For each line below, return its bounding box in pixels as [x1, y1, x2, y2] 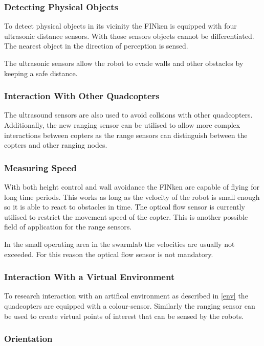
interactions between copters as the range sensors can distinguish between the [4, 129, 248, 140]
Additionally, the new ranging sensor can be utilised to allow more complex [4, 120, 240, 130]
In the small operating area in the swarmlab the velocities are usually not [4, 238, 235, 249]
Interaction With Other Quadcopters [4, 89, 160, 102]
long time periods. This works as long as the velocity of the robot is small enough [4, 191, 260, 202]
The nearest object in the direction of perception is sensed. [4, 40, 188, 51]
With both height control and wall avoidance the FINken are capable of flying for [4, 181, 259, 192]
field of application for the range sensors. [4, 221, 132, 232]
